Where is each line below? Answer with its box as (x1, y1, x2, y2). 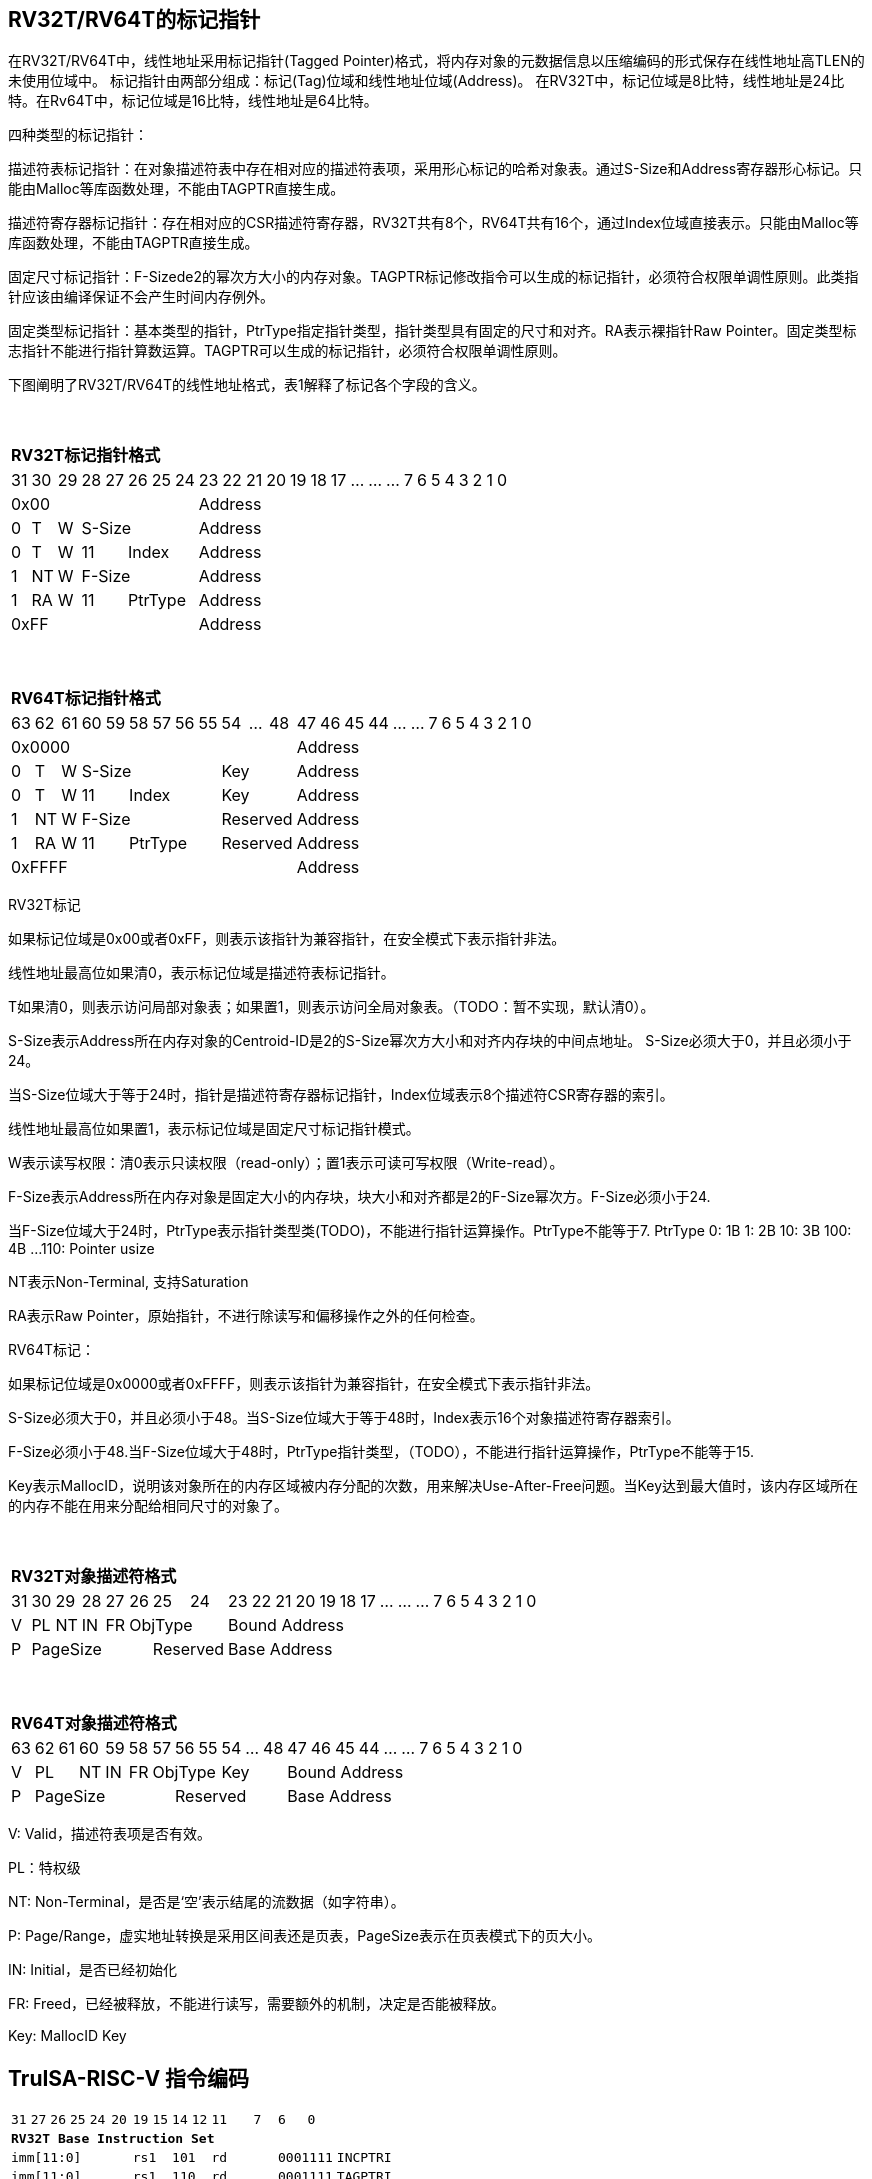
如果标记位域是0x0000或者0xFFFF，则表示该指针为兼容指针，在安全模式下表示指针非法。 (8, 1375, 600, 1393)
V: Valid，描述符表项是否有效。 (8, 1825, 211, 1843)
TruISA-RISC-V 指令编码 (8, 2065, 250, 2091)
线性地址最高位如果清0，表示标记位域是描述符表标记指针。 (8, 964, 395, 982)
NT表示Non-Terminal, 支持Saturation (8, 1273, 249, 1291)
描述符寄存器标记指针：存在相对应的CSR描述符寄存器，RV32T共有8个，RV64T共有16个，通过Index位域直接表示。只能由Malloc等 (8, 214, 859, 232)
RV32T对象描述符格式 (11, 1566, 177, 1587)
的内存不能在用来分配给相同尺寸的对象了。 (8, 1497, 288, 1515)
